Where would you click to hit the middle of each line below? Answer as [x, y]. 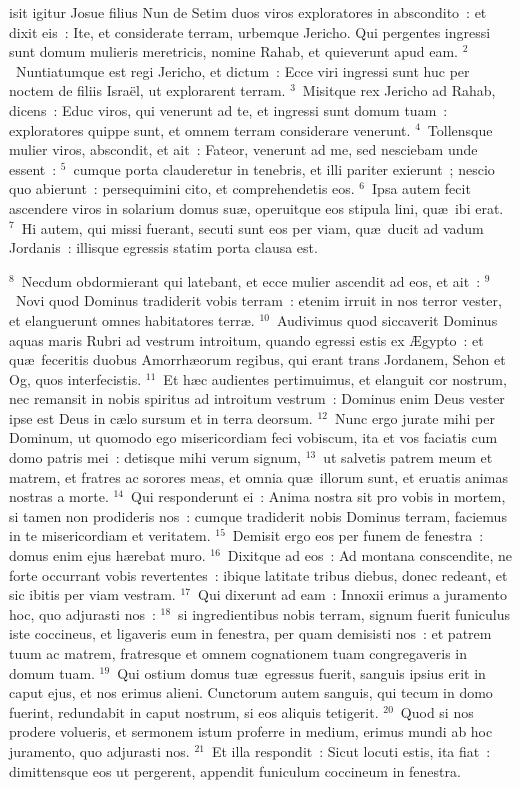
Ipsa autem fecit [421, 188]
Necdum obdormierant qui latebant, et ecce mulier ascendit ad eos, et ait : [251, 280]
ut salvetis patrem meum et [408, 457]
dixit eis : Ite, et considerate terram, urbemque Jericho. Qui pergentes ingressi [250, 31]
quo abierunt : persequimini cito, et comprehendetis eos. [182, 188]
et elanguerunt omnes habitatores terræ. [132, 319]
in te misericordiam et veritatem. [110, 535]
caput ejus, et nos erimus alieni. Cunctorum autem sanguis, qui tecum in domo [251, 692]
